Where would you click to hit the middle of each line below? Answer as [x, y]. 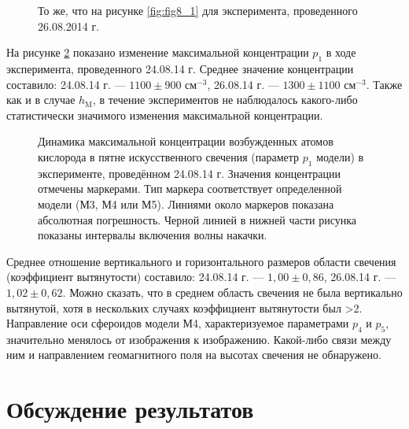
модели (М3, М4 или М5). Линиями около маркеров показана [186, 203]
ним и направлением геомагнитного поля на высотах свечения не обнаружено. [194, 355]
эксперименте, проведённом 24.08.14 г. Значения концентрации [189, 173]
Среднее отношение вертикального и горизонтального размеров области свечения [201, 261]
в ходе [341, 52]
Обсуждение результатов [130, 409]
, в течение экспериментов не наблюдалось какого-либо [225, 100]
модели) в [340, 156]
